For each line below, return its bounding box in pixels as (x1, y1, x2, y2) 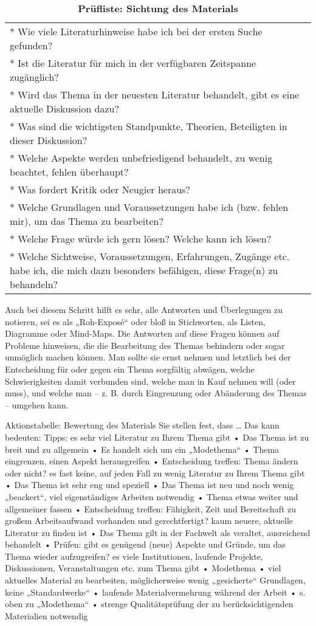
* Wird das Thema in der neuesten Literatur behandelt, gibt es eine (10, 88, 300, 101)
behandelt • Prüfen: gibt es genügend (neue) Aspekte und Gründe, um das (5, 538, 286, 551)
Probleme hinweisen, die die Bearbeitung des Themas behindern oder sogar (5, 339, 285, 351)
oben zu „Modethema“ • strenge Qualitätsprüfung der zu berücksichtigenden (5, 597, 294, 610)
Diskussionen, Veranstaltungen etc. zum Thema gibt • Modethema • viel (5, 562, 281, 574)
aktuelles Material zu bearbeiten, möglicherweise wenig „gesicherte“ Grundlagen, (5, 574, 306, 586)
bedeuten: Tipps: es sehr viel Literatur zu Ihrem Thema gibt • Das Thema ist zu (5, 430, 309, 443)
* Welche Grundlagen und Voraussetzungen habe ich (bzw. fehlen (10, 200, 289, 214)
